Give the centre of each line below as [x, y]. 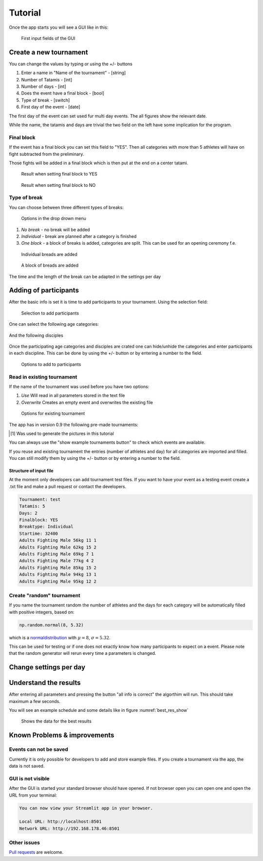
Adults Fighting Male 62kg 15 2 [58, 547]
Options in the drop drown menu [54, 218]
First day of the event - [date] [51, 107]
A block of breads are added [50, 265]
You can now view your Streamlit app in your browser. [86, 808]
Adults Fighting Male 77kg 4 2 [57, 561]
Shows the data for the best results [56, 721]
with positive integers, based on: [42, 612]
